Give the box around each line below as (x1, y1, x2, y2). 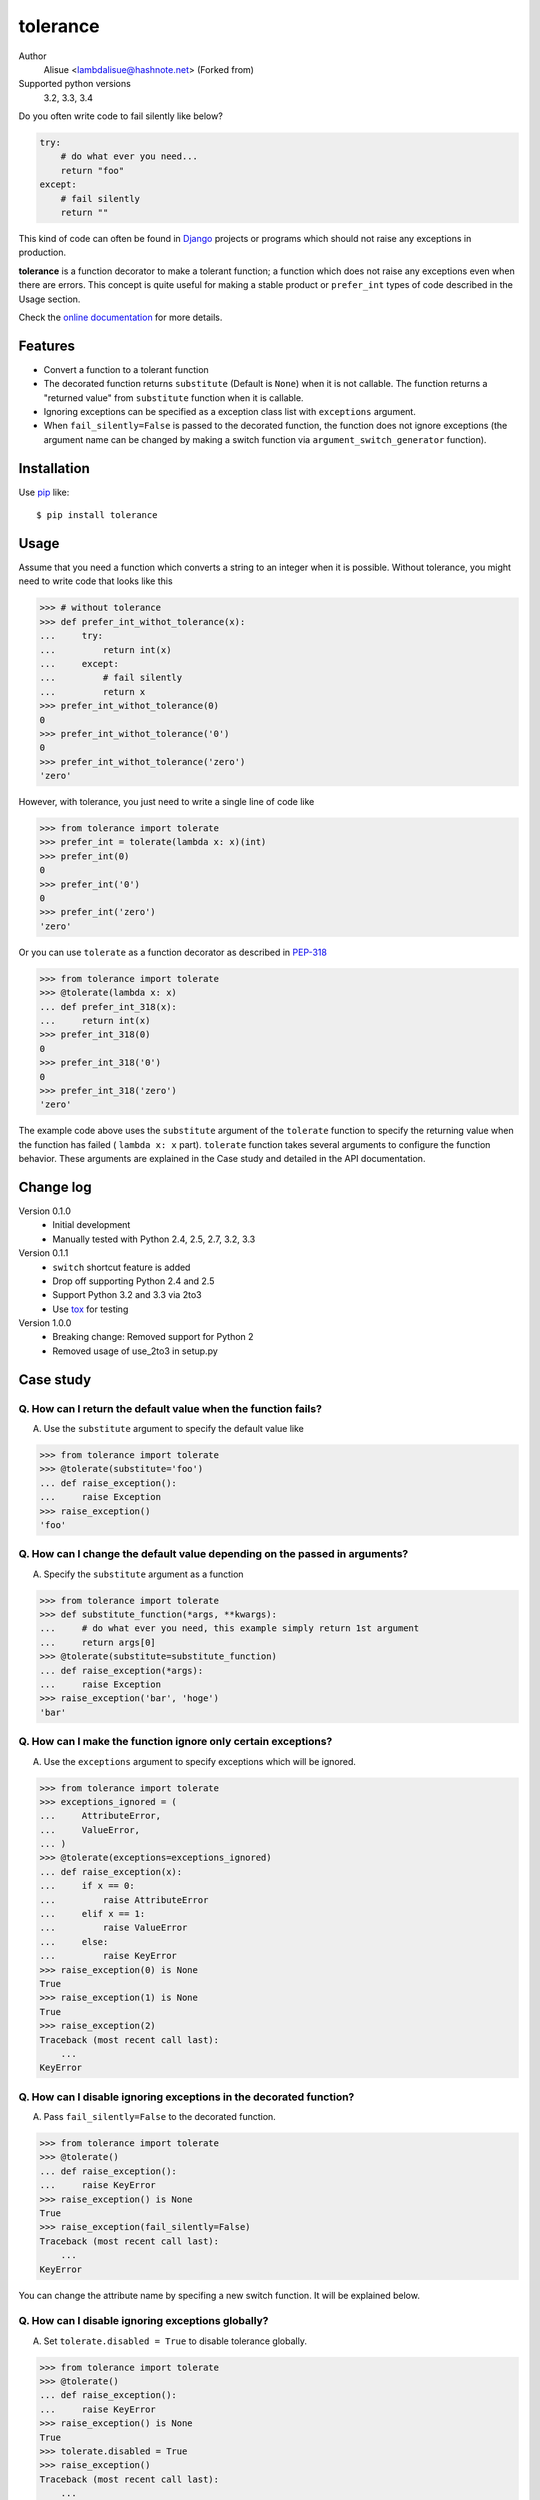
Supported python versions (18, 78, 132, 90)
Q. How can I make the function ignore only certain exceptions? (18, 1735, 333, 1749)
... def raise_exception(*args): (39, 1665, 204, 1676)
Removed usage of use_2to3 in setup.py (52, 1345, 219, 1357)
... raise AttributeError (39, 1894, 209, 1905)
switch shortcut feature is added (52, 1261, 191, 1273)
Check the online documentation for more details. (18, 311, 223, 323)
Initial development (52, 1219, 131, 1231)
